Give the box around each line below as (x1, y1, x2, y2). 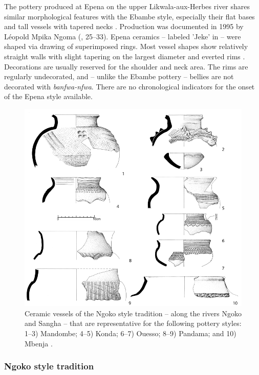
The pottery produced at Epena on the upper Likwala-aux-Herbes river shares (4, 1, 250, 11)
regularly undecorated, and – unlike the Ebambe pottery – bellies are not (4, 71, 234, 82)
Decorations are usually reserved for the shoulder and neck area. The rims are (4, 61, 248, 72)
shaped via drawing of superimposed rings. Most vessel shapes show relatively (4, 41, 248, 52)
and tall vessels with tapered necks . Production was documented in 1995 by (4, 21, 244, 32)
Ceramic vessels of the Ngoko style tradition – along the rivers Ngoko (25, 308, 242, 318)
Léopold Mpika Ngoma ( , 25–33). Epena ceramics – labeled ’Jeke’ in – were (4, 31, 241, 41)
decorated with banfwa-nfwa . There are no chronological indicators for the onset (4, 81, 255, 91)
